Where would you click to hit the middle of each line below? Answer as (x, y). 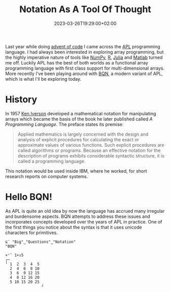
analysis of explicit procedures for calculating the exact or (78, 139)
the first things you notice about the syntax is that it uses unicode (74, 227)
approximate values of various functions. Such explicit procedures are (91, 145)
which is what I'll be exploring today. (43, 79)
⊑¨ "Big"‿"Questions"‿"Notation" (41, 242)
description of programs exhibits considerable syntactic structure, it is (91, 155)
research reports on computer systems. (47, 176)
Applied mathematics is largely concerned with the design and (83, 134)
